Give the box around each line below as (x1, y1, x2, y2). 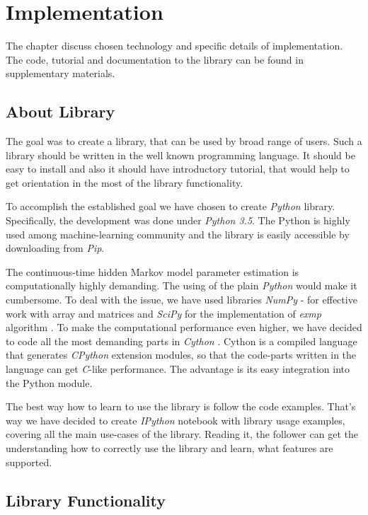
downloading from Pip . (6, 241, 105, 255)
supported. (6, 454, 52, 469)
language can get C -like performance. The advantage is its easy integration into (6, 361, 350, 376)
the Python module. (6, 375, 93, 390)
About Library (6, 100, 115, 122)
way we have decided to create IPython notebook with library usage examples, (6, 412, 345, 427)
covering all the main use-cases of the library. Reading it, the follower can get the (6, 427, 358, 441)
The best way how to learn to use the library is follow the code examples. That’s (6, 399, 356, 414)
